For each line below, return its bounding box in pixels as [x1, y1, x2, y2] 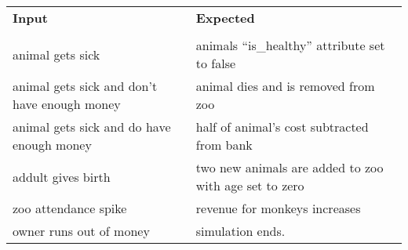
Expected [195, 9, 255, 27]
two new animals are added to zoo [195, 158, 384, 176]
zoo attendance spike [13, 199, 127, 217]
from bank [195, 136, 253, 154]
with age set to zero [195, 176, 304, 194]
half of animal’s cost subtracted [195, 118, 369, 136]
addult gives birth [13, 167, 111, 186]
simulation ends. [195, 222, 286, 240]
